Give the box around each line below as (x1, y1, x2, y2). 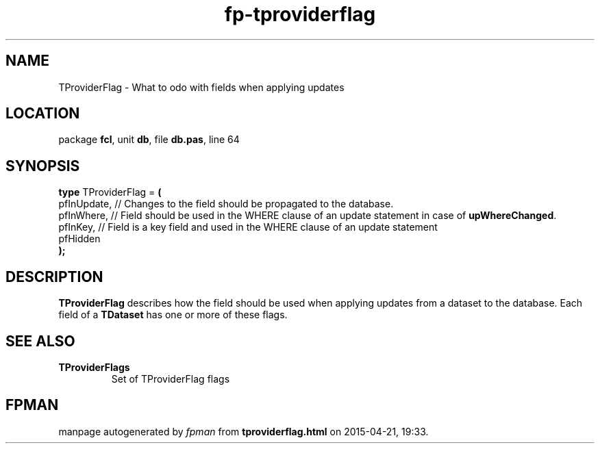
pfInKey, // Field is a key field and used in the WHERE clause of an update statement (58, 221, 438, 233)
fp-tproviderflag (224, 3, 376, 26)
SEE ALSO (5, 332, 75, 350)
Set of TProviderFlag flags (111, 372, 230, 385)
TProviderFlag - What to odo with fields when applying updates (58, 81, 345, 93)
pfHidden (58, 233, 101, 245)
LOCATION (5, 105, 80, 123)
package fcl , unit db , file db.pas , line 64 (58, 133, 240, 146)
